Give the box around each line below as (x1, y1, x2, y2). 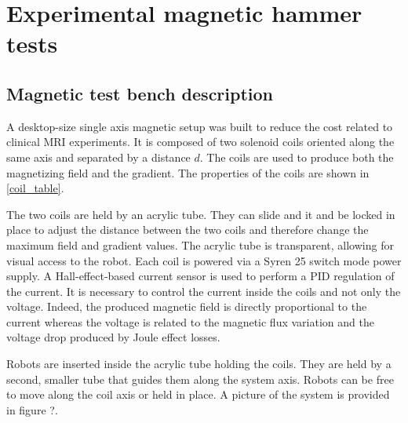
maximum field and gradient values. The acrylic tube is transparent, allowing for (6, 236, 394, 253)
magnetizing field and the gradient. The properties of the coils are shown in (6, 164, 370, 181)
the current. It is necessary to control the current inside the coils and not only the (6, 283, 401, 299)
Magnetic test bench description (6, 81, 274, 105)
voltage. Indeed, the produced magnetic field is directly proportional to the (6, 298, 367, 315)
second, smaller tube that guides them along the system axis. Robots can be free (6, 370, 394, 387)
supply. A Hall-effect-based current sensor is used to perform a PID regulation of (6, 268, 395, 284)
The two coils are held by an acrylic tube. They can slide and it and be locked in (6, 206, 395, 222)
